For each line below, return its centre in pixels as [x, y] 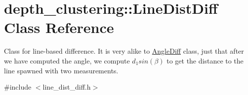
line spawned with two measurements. [61, 70]
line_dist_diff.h [67, 87]
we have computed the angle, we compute [67, 60]
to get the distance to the [205, 60]
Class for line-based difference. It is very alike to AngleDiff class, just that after [124, 51]
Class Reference [59, 27]
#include [18, 87]
